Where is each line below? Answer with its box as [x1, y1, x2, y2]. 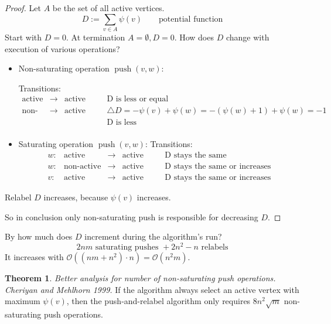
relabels [201, 243, 228, 251]
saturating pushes [95, 243, 159, 251]
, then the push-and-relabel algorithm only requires [66, 295, 251, 307]
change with [226, 30, 269, 43]
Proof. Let [5, 2, 41, 13]
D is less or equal [107, 95, 169, 104]
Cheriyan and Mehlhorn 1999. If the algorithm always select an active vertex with [5, 283, 299, 295]
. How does [174, 30, 214, 43]
